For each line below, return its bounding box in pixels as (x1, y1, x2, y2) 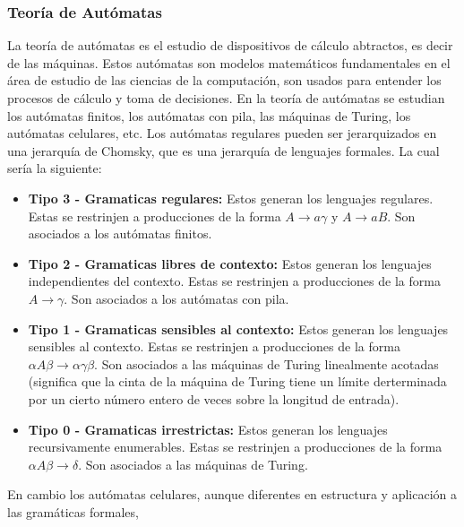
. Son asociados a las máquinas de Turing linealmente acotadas (94, 354, 439, 373)
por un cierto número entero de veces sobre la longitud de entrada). (28, 389, 400, 408)
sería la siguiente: (7, 159, 102, 177)
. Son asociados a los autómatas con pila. (64, 289, 289, 307)
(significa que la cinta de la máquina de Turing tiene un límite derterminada (28, 372, 447, 391)
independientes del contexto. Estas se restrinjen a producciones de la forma (28, 272, 441, 290)
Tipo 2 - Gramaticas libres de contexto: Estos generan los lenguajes (28, 254, 432, 272)
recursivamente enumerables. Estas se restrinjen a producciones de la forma (28, 437, 443, 456)
